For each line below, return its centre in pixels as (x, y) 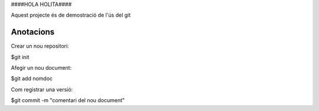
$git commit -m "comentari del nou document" (68, 100)
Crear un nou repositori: (40, 46)
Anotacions (33, 32)
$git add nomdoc (32, 79)
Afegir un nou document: (41, 68)
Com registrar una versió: (42, 89)
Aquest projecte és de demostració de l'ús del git (71, 15)
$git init (20, 57)
